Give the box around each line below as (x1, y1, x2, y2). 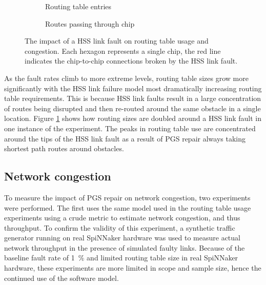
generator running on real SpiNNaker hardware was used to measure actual (4, 232, 240, 243)
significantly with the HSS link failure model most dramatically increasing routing (4, 83, 262, 93)
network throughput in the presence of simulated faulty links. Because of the (4, 242, 245, 253)
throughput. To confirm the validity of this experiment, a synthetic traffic (4, 222, 235, 233)
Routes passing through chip (45, 18, 135, 29)
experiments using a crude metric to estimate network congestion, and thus (4, 212, 240, 223)
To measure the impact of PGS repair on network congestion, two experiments (4, 192, 251, 202)
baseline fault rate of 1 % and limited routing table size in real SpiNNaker (4, 252, 238, 263)
